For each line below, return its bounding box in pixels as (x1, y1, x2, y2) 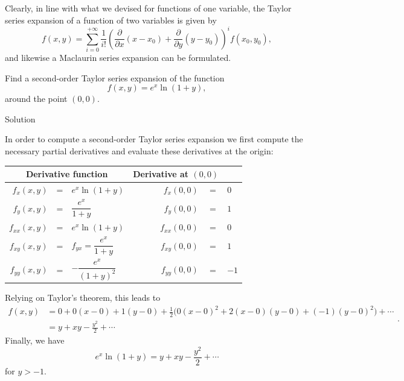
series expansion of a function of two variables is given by (5, 13, 217, 26)
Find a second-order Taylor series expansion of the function (5, 71, 225, 84)
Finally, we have (5, 334, 65, 347)
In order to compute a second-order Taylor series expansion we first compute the (5, 133, 303, 145)
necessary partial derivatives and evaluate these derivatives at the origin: (5, 144, 274, 157)
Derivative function (25, 168, 108, 180)
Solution (5, 112, 36, 125)
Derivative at (133, 168, 189, 180)
